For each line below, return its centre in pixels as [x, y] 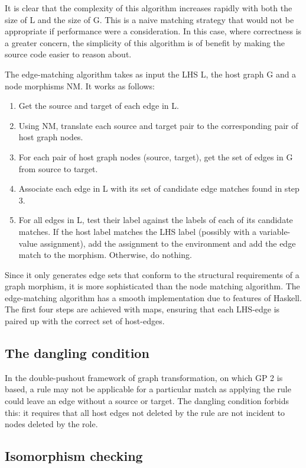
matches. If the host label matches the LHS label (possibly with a [138, 231]
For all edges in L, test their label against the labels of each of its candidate [156, 220]
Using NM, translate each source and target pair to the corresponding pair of [158, 125]
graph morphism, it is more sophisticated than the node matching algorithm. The [152, 286]
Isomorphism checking [74, 456]
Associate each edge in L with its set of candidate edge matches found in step [159, 188]
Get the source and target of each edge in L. [99, 106]
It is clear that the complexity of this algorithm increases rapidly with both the [149, 8]
